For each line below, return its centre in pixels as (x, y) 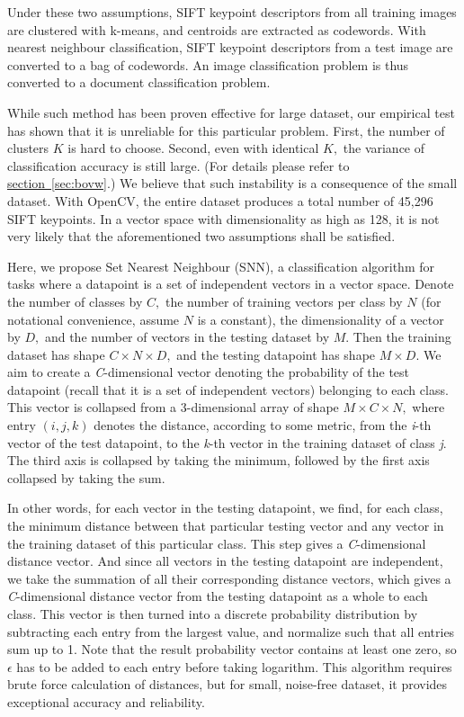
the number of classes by (75, 301)
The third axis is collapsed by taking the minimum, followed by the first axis (219, 460)
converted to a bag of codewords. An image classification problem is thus (208, 64)
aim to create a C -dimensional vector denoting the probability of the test (209, 372)
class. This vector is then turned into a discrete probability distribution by (213, 614)
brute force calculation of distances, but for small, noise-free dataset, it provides (228, 684)
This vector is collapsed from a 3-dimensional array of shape (173, 407)
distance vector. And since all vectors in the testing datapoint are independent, (225, 561)
